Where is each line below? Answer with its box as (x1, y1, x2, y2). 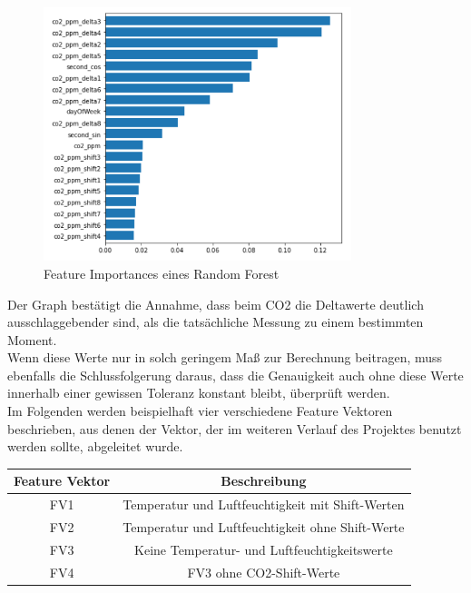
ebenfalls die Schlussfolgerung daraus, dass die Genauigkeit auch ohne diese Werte (7, 365, 464, 384)
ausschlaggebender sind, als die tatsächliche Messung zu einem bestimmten (7, 312, 424, 331)
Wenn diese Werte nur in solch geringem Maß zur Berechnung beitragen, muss (7, 348, 443, 367)
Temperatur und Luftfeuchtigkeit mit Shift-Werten (123, 495, 405, 514)
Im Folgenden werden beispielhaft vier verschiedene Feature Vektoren (7, 401, 393, 420)
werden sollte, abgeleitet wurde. (7, 437, 183, 456)
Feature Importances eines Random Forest (44, 263, 280, 282)
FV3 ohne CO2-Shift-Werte (187, 562, 340, 581)
